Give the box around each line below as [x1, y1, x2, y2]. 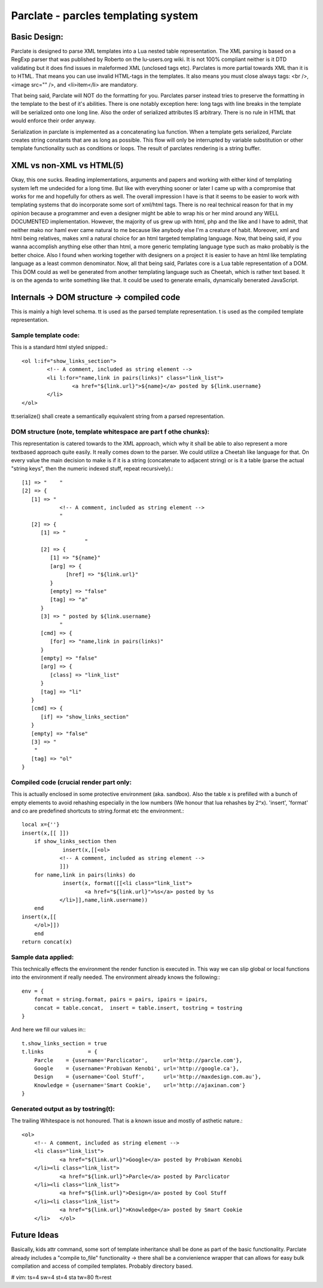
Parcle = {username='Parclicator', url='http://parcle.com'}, [33, 1057, 243, 1064]
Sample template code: [11, 331, 80, 340]
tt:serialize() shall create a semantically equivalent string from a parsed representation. [11, 413, 225, 420]
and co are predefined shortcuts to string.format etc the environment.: [11, 807, 184, 814]
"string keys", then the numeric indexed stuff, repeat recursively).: [11, 465, 173, 472]
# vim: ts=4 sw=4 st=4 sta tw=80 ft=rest [11, 1274, 112, 1281]
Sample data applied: [11, 953, 74, 961]
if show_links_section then [33, 838, 117, 845]
